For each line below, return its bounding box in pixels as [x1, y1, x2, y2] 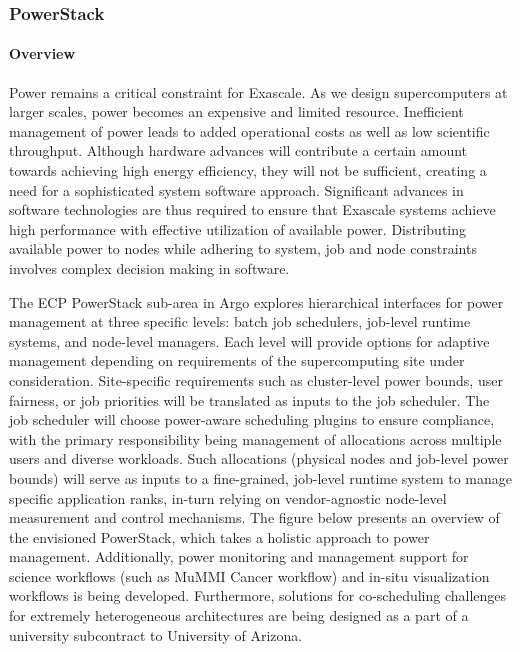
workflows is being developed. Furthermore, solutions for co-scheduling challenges [9, 585, 507, 606]
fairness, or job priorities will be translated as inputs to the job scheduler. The [9, 389, 490, 410]
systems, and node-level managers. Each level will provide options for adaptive [9, 330, 490, 351]
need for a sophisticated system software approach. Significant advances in [9, 179, 464, 200]
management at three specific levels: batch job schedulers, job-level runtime [9, 311, 471, 332]
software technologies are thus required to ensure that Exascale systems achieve [9, 199, 496, 220]
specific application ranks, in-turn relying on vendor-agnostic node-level [9, 487, 447, 508]
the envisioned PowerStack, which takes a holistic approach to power [9, 526, 430, 547]
